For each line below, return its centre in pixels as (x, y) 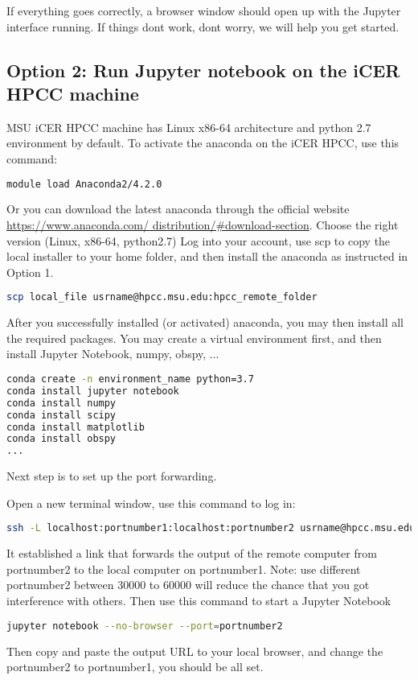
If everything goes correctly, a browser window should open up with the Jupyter (204, 10)
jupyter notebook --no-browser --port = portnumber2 (145, 626)
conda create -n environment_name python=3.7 (130, 379)
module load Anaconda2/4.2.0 (84, 184)
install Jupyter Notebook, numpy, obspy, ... (113, 354)
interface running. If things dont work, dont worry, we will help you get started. (203, 26)
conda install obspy (61, 439)
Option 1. (30, 272)
